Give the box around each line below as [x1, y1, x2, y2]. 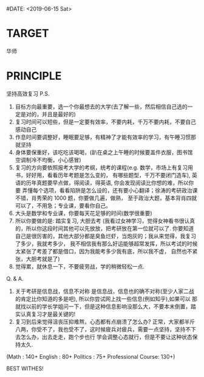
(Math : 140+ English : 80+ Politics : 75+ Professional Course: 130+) [6, 353, 175, 360]
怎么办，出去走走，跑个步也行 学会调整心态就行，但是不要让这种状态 [20, 333, 192, 340]
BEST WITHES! [6, 365, 44, 372]
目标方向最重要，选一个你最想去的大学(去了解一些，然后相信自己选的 [15, 103, 188, 110]
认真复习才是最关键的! [20, 310, 76, 317]
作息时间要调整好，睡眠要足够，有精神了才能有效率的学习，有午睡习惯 [15, 133, 191, 141]
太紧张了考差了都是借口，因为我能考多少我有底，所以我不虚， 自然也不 [15, 247, 192, 255]
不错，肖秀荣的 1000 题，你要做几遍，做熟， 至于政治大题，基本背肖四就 [15, 194, 197, 202]
